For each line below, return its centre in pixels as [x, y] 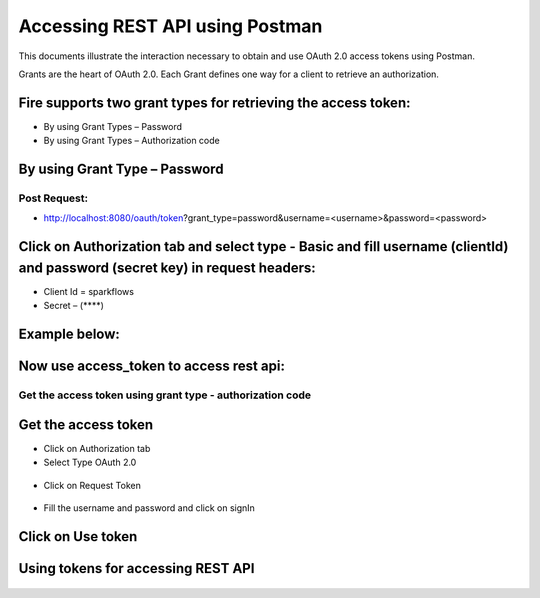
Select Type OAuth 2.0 [90, 462]
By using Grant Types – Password [113, 126]
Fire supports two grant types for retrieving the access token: [214, 102]
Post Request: [53, 198]
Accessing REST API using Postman [170, 26]
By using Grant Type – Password [121, 169]
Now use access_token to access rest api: [151, 366]
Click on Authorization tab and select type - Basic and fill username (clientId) [263, 246]
